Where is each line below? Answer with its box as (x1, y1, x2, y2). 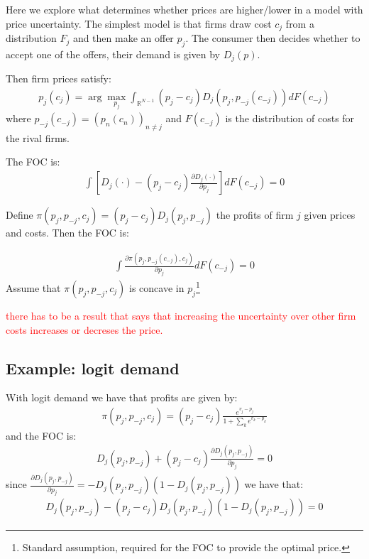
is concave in (129, 280, 184, 295)
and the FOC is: (6, 428, 77, 443)
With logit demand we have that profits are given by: (6, 390, 238, 405)
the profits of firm (216, 207, 294, 222)
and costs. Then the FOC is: (6, 225, 129, 240)
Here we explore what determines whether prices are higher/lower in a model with (6, 2, 363, 16)
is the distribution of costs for (225, 111, 355, 126)
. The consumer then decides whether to (185, 31, 360, 45)
